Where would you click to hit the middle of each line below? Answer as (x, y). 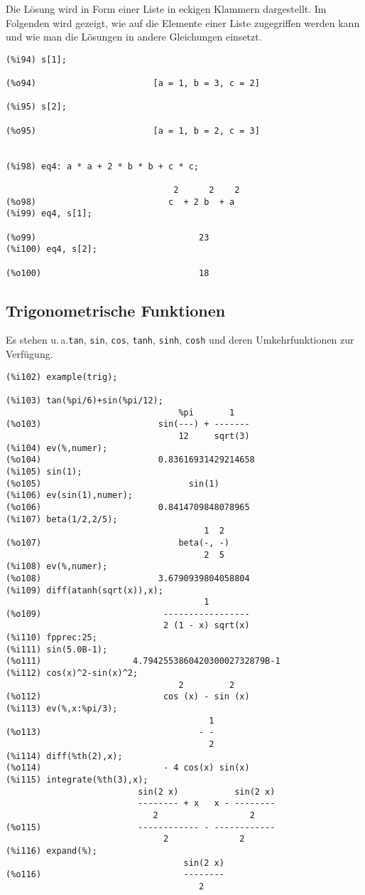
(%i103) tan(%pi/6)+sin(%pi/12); (85, 401)
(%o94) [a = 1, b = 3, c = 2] (133, 84)
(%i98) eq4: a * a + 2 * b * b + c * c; (103, 166)
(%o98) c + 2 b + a (120, 202)
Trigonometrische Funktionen (116, 310)
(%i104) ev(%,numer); (57, 448)
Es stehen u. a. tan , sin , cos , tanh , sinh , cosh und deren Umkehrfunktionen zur (180, 340)
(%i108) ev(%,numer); (57, 567)
